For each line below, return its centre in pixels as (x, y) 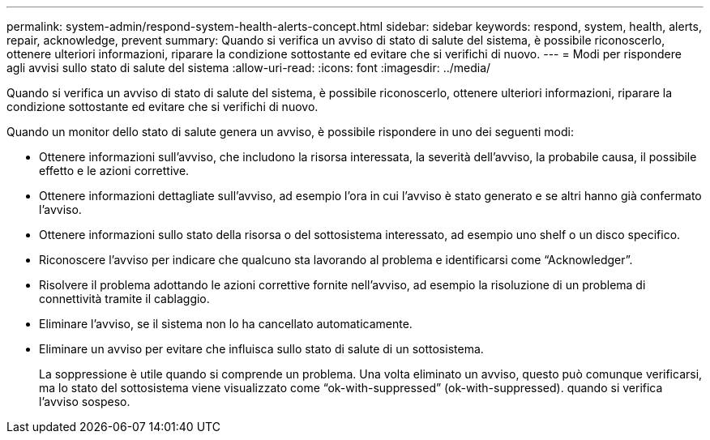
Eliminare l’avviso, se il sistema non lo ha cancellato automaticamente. (226, 324)
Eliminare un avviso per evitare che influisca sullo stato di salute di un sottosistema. (261, 349)
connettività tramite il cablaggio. (124, 299)
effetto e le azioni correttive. (114, 171)
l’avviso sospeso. (85, 402)
